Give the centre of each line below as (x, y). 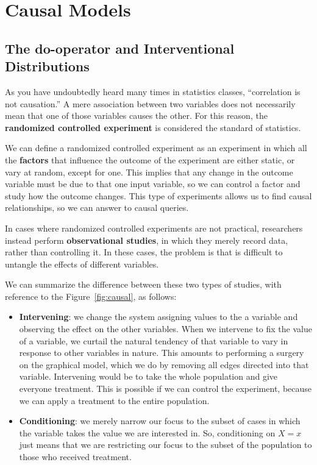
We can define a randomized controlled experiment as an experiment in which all (156, 148)
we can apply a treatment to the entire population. (114, 400)
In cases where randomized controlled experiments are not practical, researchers (154, 228)
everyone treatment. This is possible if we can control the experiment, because (166, 389)
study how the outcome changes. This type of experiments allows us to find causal (158, 195)
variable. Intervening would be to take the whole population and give (148, 376)
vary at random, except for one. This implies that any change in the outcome (149, 172)
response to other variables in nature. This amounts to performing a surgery (162, 353)
